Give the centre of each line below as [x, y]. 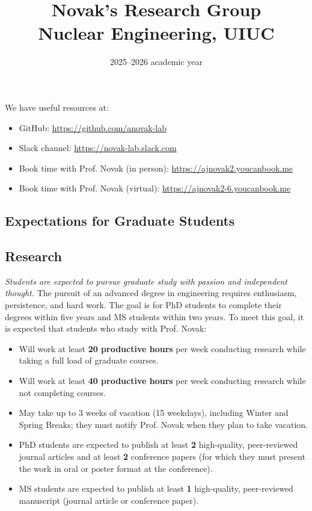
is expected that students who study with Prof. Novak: [106, 328]
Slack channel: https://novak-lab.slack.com [98, 148]
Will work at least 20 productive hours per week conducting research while [162, 348]
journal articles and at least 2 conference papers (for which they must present [162, 456]
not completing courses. [62, 392]
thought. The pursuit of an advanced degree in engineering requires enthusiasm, [151, 293]
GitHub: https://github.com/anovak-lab [93, 127]
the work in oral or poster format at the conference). [116, 468]
